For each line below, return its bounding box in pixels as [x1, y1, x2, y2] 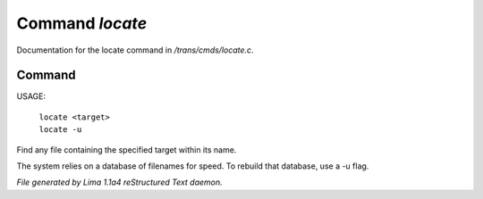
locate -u [38, 125, 82, 135]
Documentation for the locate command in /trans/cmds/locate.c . [16, 45, 254, 55]
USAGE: [16, 91, 47, 102]
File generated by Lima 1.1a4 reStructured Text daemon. [16, 177, 223, 187]
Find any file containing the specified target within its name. [16, 144, 237, 155]
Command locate [16, 13, 148, 33]
